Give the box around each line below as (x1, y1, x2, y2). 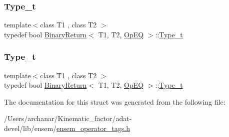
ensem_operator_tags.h (56, 123, 130, 133)
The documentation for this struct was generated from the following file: (4, 96, 225, 107)
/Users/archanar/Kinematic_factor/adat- (4, 113, 132, 124)
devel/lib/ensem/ (4, 123, 57, 133)
